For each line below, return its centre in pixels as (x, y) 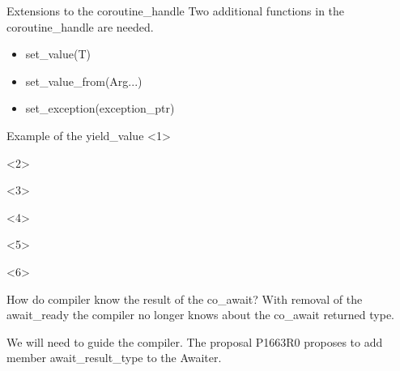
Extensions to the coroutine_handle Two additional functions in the (176, 11)
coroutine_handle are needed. (80, 26)
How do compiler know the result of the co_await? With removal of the (185, 299)
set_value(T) (58, 54)
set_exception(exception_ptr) (100, 108)
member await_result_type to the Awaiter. (114, 358)
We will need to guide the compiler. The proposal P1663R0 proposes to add (195, 341)
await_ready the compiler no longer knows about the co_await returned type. (200, 315)
